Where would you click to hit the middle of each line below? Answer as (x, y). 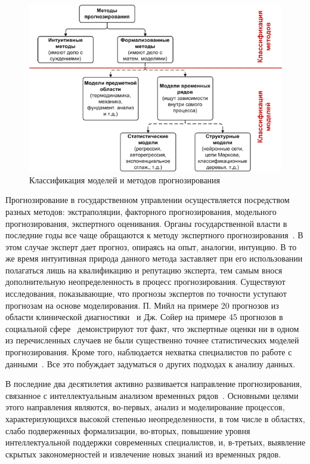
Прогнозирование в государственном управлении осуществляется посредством (148, 200)
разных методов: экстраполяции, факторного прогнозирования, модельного (141, 211)
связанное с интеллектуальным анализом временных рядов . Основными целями (152, 395)
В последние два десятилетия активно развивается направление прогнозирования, (154, 384)
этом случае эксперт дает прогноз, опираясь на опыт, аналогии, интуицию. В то (151, 246)
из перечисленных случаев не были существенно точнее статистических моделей (152, 340)
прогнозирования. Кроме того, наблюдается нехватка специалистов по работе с (149, 352)
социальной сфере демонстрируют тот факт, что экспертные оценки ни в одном (152, 328)
